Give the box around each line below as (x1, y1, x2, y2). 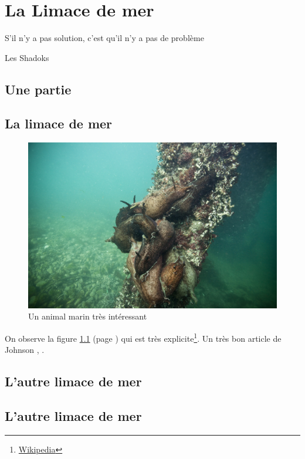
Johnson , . (5, 344, 45, 356)
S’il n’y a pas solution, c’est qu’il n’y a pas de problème (5, 32, 204, 44)
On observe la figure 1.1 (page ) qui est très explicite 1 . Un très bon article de (5, 330, 282, 344)
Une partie (5, 80, 72, 98)
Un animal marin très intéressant (28, 310, 147, 322)
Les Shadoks (5, 51, 49, 63)
